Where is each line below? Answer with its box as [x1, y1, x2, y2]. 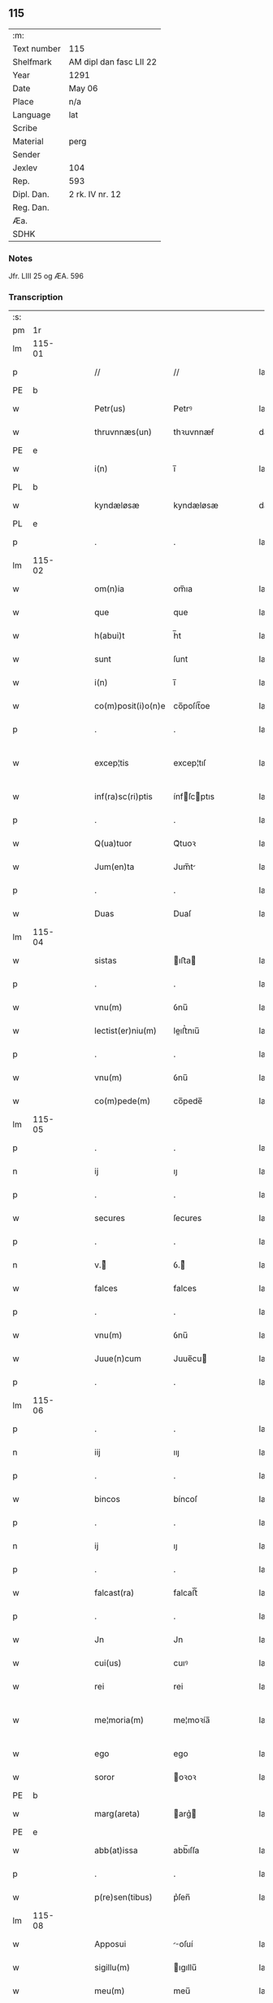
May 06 [68, 82, 98, 94]
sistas [94, 955, 117, 966]
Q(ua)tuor [94, 838, 132, 850]
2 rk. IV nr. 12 [68, 188, 122, 200]
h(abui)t [94, 630, 125, 642]
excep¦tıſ [173, 758, 206, 769]
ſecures [173, 1213, 202, 1224]
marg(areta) [94, 1808, 141, 1820]
